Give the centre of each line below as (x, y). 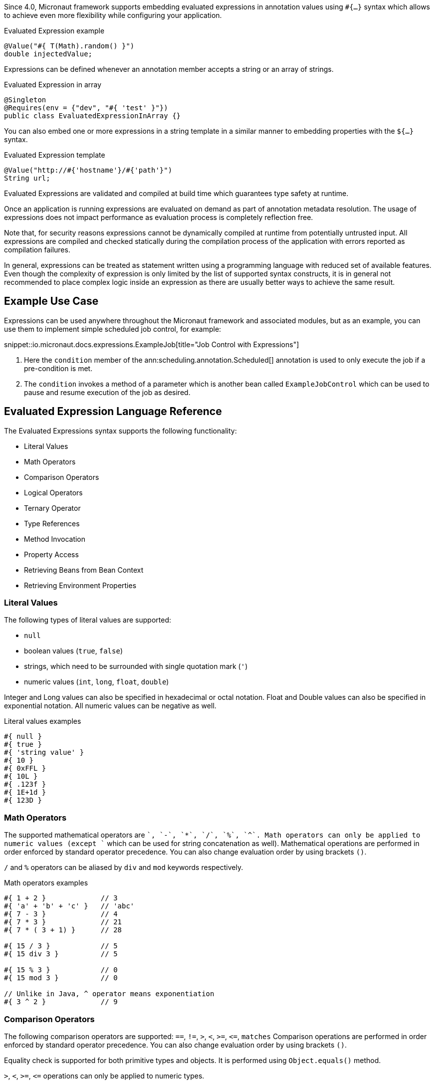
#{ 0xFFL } (25, 768)
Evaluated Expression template (55, 155)
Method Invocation (55, 539)
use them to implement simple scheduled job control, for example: (113, 329)
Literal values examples (43, 721)
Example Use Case (51, 301)
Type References (52, 523)
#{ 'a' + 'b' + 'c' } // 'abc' (69, 906)
